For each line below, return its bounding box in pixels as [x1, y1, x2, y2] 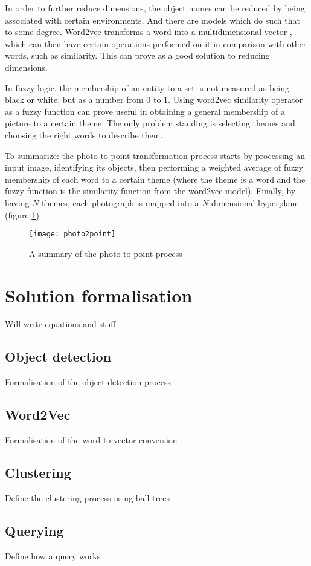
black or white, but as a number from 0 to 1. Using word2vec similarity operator [5, 93, 303, 106]
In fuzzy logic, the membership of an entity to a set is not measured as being [5, 81, 289, 94]
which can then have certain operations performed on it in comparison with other [5, 37, 307, 50]
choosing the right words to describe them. [5, 128, 163, 141]
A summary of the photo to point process [29, 247, 182, 259]
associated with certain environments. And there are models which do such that [5, 13, 300, 26]
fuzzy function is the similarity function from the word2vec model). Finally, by [5, 184, 296, 197]
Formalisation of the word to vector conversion [5, 434, 178, 446]
